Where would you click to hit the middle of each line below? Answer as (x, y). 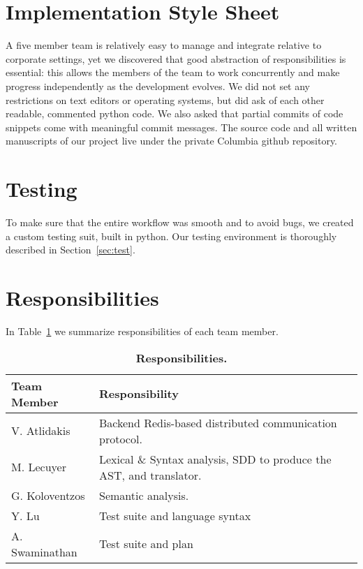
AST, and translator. (150, 475)
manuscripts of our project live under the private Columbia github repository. (172, 141)
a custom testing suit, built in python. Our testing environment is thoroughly (171, 236)
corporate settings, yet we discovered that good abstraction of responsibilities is (176, 58)
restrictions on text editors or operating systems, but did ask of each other (165, 99)
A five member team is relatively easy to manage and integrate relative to (164, 45)
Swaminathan (44, 552)
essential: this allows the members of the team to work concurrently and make (173, 72)
